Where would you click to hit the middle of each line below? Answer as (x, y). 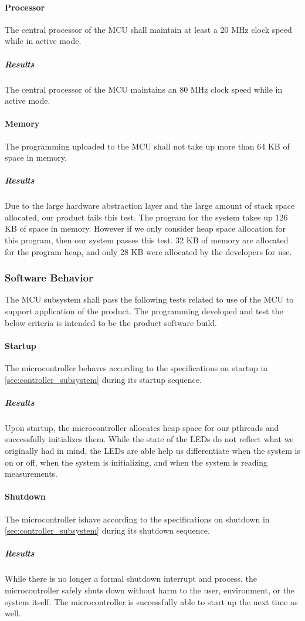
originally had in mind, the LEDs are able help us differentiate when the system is (152, 450)
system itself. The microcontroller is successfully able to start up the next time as (151, 601)
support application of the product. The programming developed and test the (144, 311)
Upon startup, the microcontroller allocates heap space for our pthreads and (142, 427)
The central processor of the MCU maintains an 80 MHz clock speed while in (144, 89)
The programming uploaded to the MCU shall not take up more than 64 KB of (147, 146)
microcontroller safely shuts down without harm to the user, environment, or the (150, 590)
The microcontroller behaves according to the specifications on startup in (136, 368)
